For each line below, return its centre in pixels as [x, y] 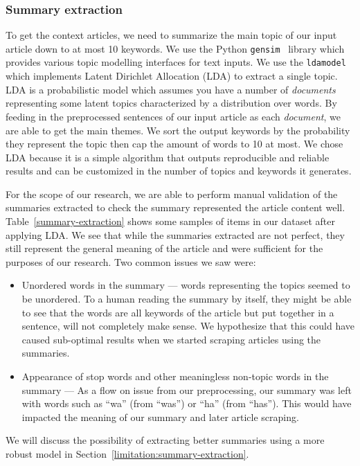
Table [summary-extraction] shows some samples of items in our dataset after [170, 221]
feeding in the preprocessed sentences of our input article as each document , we [173, 116]
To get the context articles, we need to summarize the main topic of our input [171, 35]
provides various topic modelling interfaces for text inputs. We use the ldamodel [176, 62]
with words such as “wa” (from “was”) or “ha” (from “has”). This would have [187, 403]
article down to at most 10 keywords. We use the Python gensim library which [175, 48]
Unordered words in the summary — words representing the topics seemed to [186, 285]
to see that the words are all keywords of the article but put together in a [178, 312]
